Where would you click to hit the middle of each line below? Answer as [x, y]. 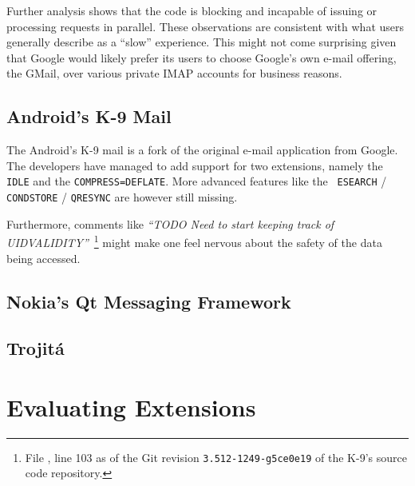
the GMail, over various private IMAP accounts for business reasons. [174, 73]
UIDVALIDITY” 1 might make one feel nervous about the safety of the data [194, 241]
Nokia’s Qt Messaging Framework [149, 301]
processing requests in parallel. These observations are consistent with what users [206, 26]
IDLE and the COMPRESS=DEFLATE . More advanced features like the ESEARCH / [197, 181]
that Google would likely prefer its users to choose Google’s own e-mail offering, [202, 57]
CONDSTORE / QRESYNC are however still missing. [122, 197]
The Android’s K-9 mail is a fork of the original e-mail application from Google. [202, 150]
